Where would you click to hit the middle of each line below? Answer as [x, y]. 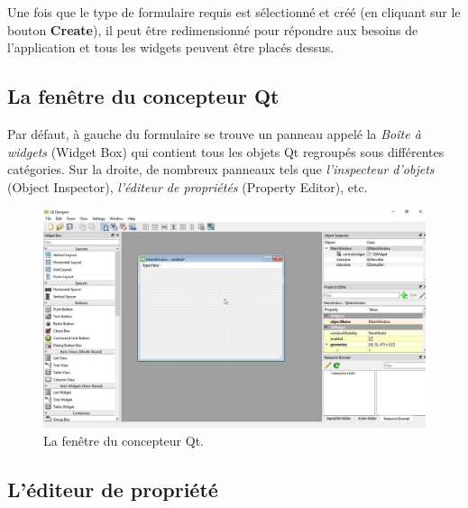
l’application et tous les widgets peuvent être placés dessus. [171, 47]
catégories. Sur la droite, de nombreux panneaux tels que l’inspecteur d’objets [221, 169]
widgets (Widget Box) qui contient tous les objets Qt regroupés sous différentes [226, 151]
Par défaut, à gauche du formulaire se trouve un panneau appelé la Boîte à [214, 133]
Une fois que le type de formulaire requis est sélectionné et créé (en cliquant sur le [234, 12]
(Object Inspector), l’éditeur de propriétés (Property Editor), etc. [188, 186]
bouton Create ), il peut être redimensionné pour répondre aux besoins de [213, 29]
